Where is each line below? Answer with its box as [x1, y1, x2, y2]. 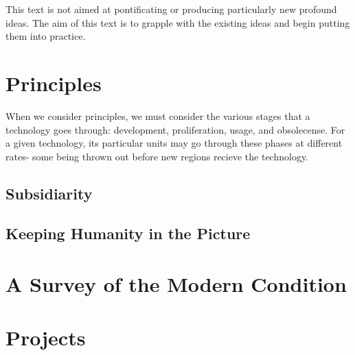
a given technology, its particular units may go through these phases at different [5, 136, 343, 150]
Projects [5, 323, 86, 352]
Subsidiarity [5, 182, 93, 204]
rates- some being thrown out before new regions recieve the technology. [5, 149, 308, 163]
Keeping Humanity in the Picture [5, 223, 251, 244]
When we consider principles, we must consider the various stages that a [5, 108, 310, 123]
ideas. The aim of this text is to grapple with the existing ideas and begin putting [5, 15, 350, 29]
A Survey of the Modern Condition [5, 270, 347, 298]
